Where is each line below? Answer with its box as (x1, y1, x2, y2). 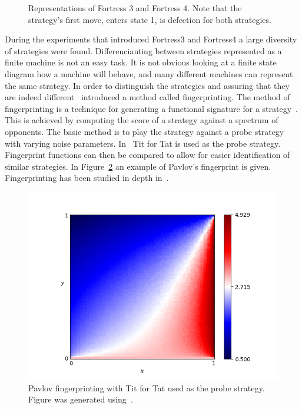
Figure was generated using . (28, 393, 133, 405)
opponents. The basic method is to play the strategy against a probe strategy (5, 125, 284, 137)
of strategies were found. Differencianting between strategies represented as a (5, 44, 282, 57)
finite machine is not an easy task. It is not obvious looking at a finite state (5, 56, 277, 68)
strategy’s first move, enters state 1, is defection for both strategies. (28, 13, 271, 25)
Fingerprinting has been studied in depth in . (5, 171, 169, 184)
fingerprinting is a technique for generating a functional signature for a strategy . (5, 102, 298, 114)
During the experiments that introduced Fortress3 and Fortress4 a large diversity (5, 33, 297, 45)
